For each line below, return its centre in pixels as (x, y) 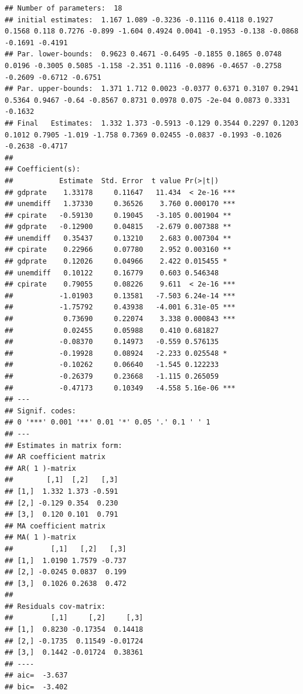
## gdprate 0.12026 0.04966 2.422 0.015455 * (116, 262)
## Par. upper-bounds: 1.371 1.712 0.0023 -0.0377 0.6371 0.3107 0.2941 (152, 89)
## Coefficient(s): (42, 169)
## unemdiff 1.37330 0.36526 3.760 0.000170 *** (120, 204)
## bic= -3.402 (36, 687)
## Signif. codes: (40, 411)
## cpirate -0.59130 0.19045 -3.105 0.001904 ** (118, 215)
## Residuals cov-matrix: (55, 606)
